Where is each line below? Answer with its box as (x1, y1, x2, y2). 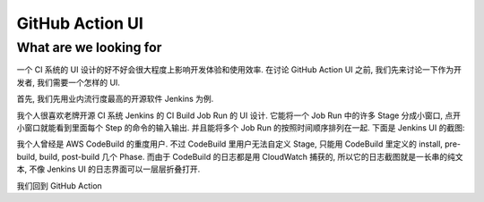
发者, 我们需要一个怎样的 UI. (16, 77, 121, 88)
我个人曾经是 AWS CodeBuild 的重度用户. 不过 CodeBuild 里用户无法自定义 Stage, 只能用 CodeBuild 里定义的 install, (16, 139, 444, 149)
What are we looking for (16, 39, 162, 55)
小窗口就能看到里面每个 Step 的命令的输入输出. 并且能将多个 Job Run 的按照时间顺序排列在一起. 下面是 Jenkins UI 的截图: (16, 122, 465, 133)
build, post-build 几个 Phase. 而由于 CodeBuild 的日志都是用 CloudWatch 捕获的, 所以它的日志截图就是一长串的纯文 (39, 151, 463, 162)
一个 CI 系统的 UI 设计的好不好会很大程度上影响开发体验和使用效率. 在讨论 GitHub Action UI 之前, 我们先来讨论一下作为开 (16, 64, 462, 75)
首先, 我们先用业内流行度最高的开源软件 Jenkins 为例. (16, 94, 214, 105)
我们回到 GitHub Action (16, 180, 102, 191)
